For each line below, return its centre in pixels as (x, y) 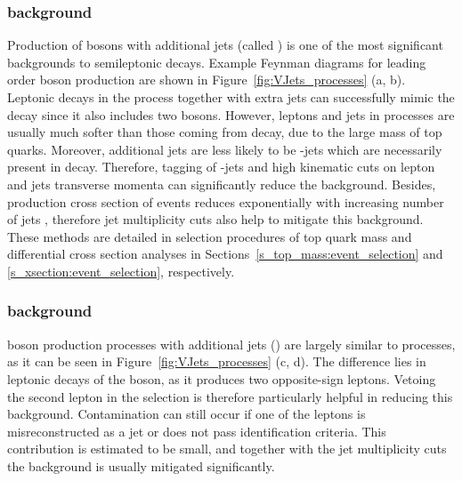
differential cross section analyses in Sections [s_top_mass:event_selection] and (225, 254)
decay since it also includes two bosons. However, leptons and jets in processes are (231, 114)
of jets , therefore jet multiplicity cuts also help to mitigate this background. (215, 219)
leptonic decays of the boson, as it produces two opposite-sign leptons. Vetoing (222, 378)
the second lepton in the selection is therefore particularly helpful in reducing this (230, 396)
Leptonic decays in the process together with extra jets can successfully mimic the (231, 97)
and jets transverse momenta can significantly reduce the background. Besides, (222, 184)
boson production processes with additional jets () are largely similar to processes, (231, 344)
